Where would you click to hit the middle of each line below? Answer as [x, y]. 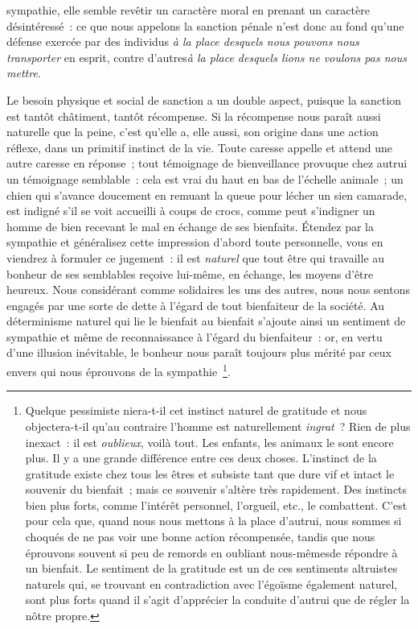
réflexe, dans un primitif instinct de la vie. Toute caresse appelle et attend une [199, 147]
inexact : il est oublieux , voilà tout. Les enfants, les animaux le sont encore [209, 442]
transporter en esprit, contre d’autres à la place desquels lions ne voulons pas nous [207, 57]
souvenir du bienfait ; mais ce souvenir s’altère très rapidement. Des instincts [216, 489]
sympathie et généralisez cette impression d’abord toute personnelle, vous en [195, 242]
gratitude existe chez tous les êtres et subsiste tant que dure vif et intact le [210, 473]
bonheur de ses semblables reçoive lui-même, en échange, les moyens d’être [190, 273]
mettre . [24, 73]
